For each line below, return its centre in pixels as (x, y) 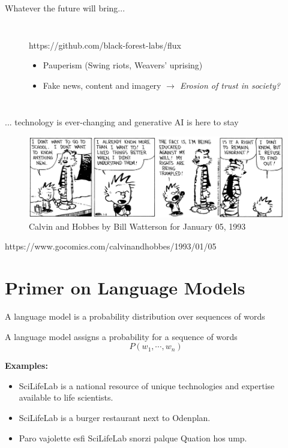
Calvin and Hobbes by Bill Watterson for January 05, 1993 (137, 226)
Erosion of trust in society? (230, 85)
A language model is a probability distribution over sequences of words (135, 316)
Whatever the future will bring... (65, 8)
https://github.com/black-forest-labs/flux (105, 45)
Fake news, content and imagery (102, 85)
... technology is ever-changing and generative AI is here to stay (122, 122)
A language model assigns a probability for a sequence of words (121, 336)
